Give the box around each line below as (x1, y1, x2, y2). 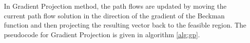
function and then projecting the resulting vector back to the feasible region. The (4, 20, 247, 30)
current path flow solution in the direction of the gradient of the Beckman (4, 10, 225, 20)
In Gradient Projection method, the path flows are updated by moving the (4, 1, 227, 11)
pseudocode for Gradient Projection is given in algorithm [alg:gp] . (4, 29, 200, 39)
